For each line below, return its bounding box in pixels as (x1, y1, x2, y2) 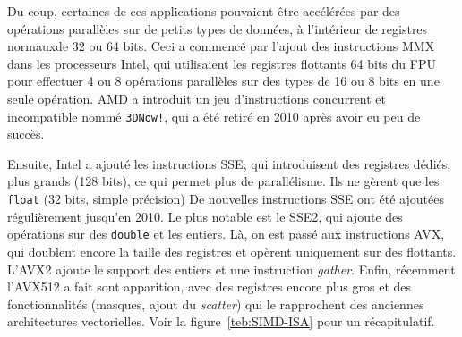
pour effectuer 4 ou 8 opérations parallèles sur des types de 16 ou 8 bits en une (7, 72, 440, 90)
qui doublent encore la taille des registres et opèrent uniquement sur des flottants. (7, 241, 457, 260)
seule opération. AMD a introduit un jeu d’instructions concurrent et (7, 88, 387, 107)
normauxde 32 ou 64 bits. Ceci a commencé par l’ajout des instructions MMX (7, 37, 435, 55)
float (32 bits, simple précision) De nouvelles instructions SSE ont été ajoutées (7, 190, 444, 207)
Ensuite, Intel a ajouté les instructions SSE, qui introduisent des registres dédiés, (7, 154, 451, 173)
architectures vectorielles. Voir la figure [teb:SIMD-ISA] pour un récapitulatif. (7, 312, 435, 331)
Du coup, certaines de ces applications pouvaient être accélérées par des (7, 2, 400, 20)
